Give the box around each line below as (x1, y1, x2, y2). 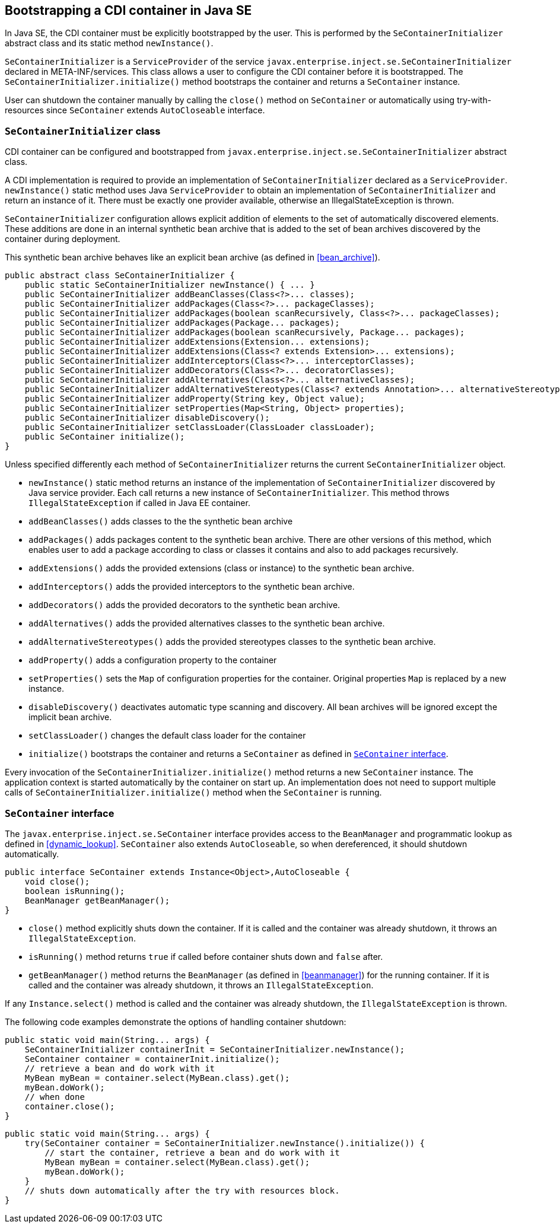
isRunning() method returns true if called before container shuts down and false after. (28, 951, 383, 962)
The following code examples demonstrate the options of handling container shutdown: (5, 1016, 346, 1027)
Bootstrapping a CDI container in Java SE (5, 3, 252, 18)
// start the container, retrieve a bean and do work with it (44, 1147, 340, 1157)
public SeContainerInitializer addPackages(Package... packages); (24, 318, 340, 328)
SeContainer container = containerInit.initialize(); (24, 1054, 280, 1064)
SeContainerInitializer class (5, 125, 161, 137)
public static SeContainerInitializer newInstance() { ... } (24, 280, 315, 290)
